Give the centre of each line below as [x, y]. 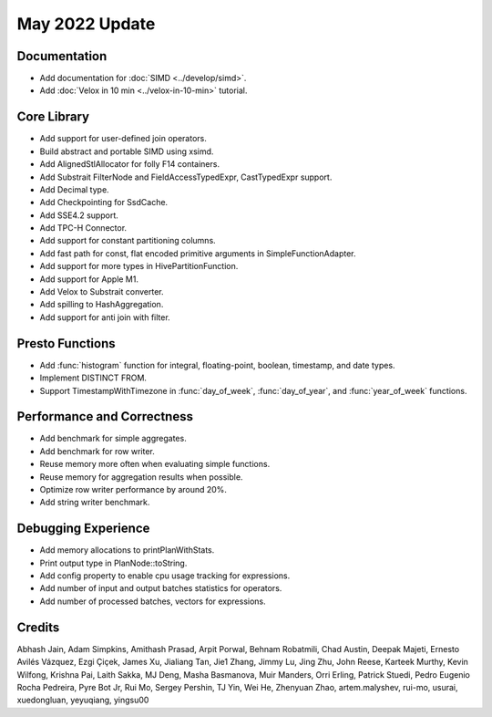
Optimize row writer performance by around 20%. [133, 489]
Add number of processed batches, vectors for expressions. [153, 601]
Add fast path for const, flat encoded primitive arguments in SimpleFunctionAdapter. [198, 253]
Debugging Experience [83, 529]
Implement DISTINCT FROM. [93, 378]
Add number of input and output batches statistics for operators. [161, 588]
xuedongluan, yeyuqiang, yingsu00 [83, 700]
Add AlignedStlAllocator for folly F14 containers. [130, 164]
